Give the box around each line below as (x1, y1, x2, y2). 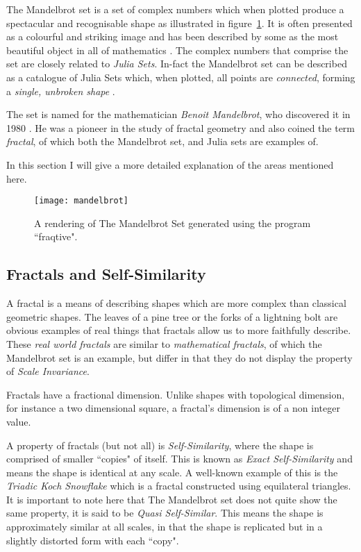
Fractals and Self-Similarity (6, 263, 206, 285)
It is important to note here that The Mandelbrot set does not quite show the (6, 492, 337, 506)
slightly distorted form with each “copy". (6, 533, 179, 547)
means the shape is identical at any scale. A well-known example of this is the (6, 465, 338, 479)
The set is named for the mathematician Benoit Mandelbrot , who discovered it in (6, 107, 351, 122)
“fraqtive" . (34, 229, 78, 244)
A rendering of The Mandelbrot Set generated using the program (34, 215, 311, 230)
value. (6, 414, 31, 428)
